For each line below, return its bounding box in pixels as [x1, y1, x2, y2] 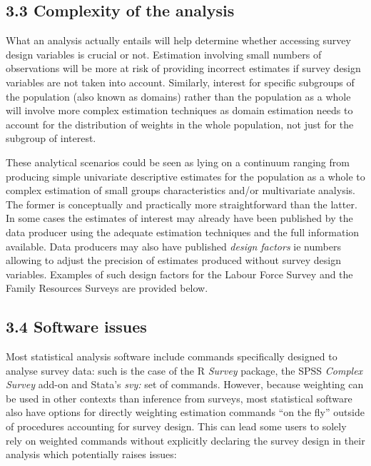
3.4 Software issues [6, 315, 147, 338]
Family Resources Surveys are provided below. [6, 280, 208, 295]
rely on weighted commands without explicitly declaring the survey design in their [6, 432, 365, 447]
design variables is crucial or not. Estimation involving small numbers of [6, 46, 322, 61]
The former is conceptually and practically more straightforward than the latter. [6, 196, 357, 211]
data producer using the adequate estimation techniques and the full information [6, 224, 360, 239]
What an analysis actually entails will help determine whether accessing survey [6, 33, 351, 48]
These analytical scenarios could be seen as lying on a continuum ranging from [6, 154, 350, 169]
